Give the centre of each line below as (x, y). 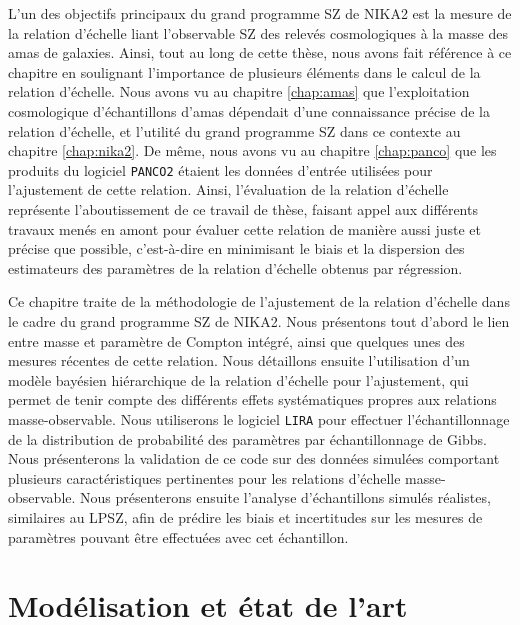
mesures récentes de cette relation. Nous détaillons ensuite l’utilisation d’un (239, 360)
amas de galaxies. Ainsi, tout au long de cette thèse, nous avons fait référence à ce (260, 52)
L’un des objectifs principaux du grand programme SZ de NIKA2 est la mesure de (260, 13)
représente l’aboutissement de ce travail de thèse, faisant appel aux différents (243, 209)
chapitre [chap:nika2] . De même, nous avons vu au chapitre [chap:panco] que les (252, 150)
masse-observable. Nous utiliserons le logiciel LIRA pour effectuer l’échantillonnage (259, 418)
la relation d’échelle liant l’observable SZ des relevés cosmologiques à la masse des (258, 32)
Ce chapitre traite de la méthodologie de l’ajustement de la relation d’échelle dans (259, 301)
